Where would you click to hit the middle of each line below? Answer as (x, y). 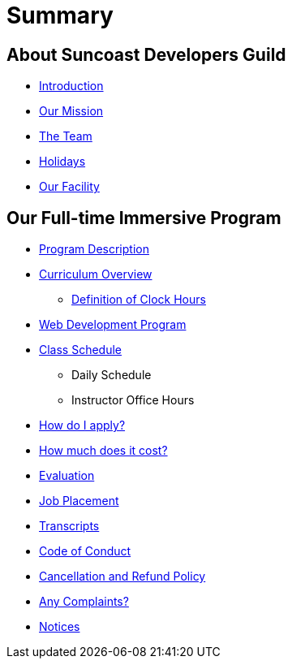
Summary (60, 15)
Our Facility (69, 187)
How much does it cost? (103, 451)
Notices (60, 627)
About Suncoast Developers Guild (146, 54)
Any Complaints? (84, 602)
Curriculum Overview (96, 274)
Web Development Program (113, 325)
